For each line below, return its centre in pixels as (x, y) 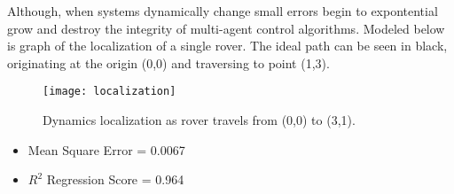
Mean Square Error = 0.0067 (106, 149)
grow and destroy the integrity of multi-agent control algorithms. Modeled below (226, 28)
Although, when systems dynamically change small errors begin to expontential (223, 11)
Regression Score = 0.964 (115, 179)
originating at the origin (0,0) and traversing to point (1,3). (168, 62)
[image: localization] (110, 92)
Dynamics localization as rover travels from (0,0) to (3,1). (199, 120)
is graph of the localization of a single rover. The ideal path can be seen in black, (227, 46)
